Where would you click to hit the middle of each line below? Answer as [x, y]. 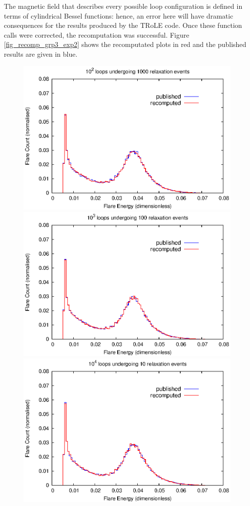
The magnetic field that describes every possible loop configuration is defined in [123, 6]
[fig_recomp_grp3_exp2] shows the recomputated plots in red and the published [125, 44]
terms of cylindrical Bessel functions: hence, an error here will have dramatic [119, 15]
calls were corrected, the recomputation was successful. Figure [97, 34]
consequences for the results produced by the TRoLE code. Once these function [123, 25]
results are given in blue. [41, 54]
